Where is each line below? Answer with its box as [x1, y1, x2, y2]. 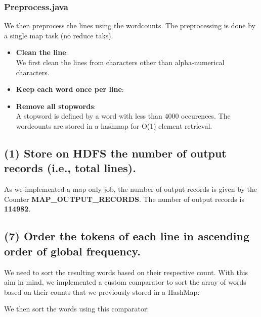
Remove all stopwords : [16, 100, 96, 111]
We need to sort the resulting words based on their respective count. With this [4, 267, 248, 277]
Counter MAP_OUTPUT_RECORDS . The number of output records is [4, 193, 244, 204]
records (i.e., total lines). [4, 160, 136, 176]
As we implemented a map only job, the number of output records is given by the [4, 184, 257, 194]
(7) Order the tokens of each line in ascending [4, 228, 249, 244]
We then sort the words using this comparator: [4, 303, 149, 314]
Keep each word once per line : [16, 84, 124, 94]
